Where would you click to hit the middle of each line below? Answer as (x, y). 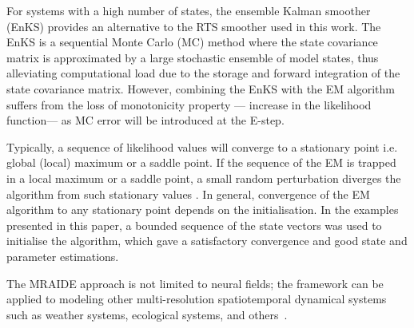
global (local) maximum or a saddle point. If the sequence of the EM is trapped (201, 162)
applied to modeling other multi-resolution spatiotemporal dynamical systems (197, 299)
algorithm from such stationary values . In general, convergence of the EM (188, 194)
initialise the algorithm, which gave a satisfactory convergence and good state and (207, 241)
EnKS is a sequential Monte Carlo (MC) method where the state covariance (192, 42)
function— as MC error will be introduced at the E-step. (145, 120)
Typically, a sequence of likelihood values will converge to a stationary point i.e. (202, 146)
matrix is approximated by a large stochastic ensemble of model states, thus (193, 57)
